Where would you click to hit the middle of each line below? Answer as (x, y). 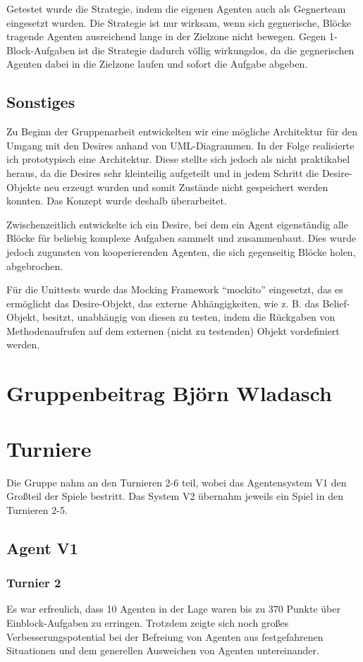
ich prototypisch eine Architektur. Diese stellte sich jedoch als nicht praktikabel (178, 159)
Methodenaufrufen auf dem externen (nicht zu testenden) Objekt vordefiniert (173, 330)
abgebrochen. (35, 265)
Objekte (24, 186)
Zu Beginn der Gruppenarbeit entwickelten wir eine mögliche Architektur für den (182, 131)
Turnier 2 (34, 583)
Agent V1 (42, 547)
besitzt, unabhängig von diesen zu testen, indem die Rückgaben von (189, 317)
